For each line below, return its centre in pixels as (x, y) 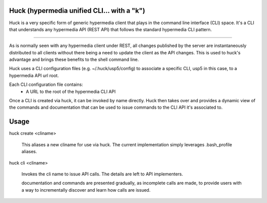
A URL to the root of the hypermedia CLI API (71, 91)
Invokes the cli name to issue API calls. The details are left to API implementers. (102, 174)
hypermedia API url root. (34, 75)
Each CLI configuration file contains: (46, 84)
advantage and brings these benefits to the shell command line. (74, 60)
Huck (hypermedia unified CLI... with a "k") (77, 11)
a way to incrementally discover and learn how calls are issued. (86, 190)
